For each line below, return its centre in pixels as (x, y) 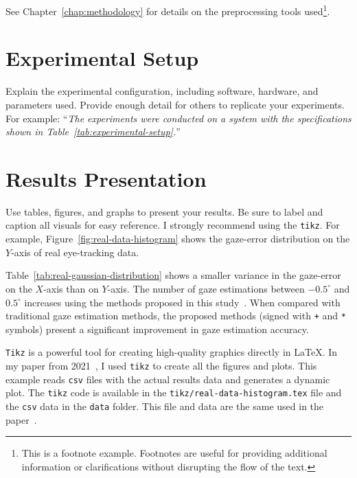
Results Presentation (106, 178)
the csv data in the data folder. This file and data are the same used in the (165, 406)
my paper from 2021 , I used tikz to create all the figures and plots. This (161, 365)
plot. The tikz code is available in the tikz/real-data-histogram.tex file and (174, 392)
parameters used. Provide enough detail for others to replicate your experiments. (175, 104)
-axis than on (71, 288)
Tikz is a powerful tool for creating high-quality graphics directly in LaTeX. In (172, 352)
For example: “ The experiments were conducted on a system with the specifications (178, 118)
